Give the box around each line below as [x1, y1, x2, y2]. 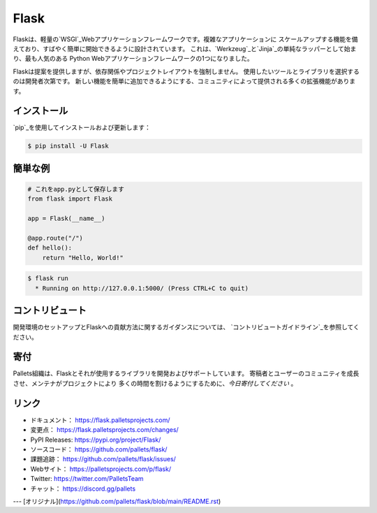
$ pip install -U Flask [27, 142, 110, 150]
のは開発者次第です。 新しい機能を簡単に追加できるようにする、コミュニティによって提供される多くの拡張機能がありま [13, 77, 356, 85]
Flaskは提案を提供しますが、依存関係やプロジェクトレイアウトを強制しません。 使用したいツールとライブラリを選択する [13, 67, 360, 75]
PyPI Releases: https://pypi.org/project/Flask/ [30, 435, 161, 444]
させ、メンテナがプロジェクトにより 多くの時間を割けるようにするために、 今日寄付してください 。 [13, 379, 297, 387]
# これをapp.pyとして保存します [27, 185, 125, 193]
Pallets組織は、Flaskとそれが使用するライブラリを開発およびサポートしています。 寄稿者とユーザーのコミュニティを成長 [13, 369, 360, 377]
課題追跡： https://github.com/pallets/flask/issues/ [30, 455, 176, 463]
